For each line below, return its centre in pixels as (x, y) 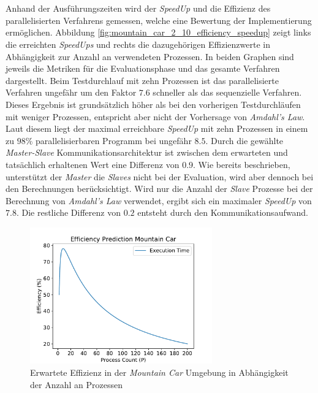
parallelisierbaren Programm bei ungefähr (114, 140)
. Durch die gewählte (244, 140)
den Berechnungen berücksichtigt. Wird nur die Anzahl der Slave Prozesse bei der (159, 189)
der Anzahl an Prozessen (76, 384)
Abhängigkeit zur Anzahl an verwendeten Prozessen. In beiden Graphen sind (150, 56)
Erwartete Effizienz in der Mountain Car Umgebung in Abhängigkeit (159, 372)
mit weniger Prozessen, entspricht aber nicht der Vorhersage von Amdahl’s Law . (155, 116)
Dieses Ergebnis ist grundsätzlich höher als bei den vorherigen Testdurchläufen (153, 104)
